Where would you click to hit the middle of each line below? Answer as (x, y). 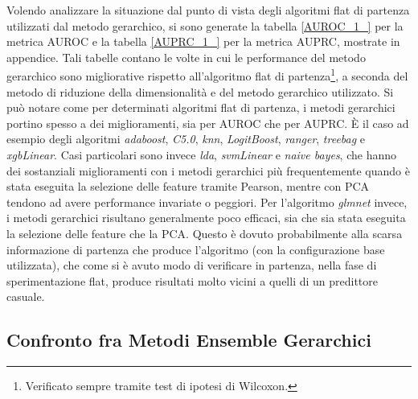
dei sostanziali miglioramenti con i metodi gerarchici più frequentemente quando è (208, 170)
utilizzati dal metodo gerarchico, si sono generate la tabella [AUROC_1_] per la (205, 25)
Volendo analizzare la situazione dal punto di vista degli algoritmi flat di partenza (208, 10)
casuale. (26, 296)
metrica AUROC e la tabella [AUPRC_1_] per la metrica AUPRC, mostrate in (203, 41)
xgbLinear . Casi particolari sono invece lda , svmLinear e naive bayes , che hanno (202, 154)
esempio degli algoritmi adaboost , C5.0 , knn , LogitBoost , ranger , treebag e (186, 139)
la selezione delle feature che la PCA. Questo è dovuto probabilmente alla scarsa (205, 233)
